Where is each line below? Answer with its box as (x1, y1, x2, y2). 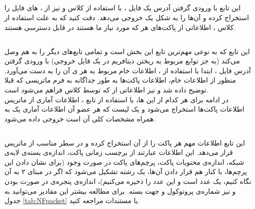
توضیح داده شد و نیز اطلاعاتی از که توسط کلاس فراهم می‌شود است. (4, 84, 208, 94)
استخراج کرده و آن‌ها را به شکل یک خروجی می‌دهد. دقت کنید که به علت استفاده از (4, 12, 249, 22)
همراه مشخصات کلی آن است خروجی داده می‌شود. (4, 113, 156, 123)
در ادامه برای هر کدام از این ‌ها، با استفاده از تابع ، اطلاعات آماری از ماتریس (4, 94, 228, 104)
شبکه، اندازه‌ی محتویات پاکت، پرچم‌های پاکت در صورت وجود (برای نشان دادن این (4, 156, 244, 167)
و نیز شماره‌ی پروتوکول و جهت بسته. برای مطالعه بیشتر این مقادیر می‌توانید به (4, 185, 236, 196)
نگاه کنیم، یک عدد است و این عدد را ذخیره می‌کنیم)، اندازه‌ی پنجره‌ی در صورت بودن (4, 176, 252, 186)
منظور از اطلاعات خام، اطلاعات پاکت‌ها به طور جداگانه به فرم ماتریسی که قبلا (4, 75, 236, 85)
